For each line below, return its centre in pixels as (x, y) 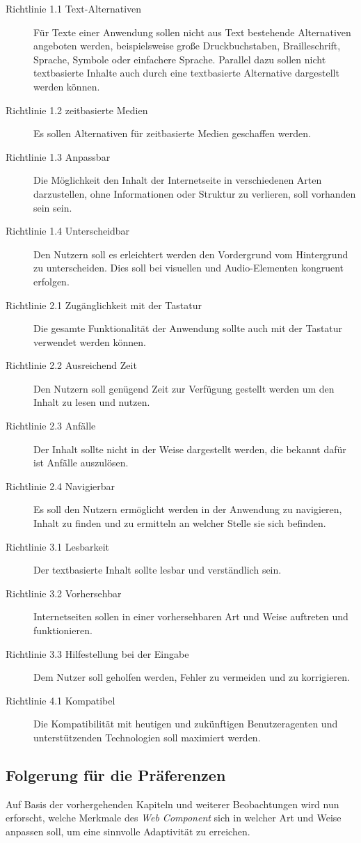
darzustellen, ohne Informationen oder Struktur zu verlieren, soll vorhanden (195, 193)
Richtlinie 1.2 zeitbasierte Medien (77, 110)
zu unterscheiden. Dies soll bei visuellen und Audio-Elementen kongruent (189, 268)
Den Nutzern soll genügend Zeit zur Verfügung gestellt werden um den (184, 388)
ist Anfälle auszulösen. (81, 463)
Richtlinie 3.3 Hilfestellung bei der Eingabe (97, 653)
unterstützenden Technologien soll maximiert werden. (147, 737)
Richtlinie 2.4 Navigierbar (61, 486)
